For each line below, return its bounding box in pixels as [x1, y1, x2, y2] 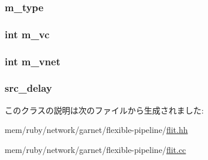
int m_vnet [5, 54, 60, 68]
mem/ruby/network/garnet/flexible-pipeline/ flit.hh [5, 124, 188, 136]
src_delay [5, 81, 52, 95]
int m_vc [5, 26, 50, 41]
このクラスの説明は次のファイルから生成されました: [5, 104, 204, 116]
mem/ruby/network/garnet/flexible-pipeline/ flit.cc [5, 143, 186, 155]
